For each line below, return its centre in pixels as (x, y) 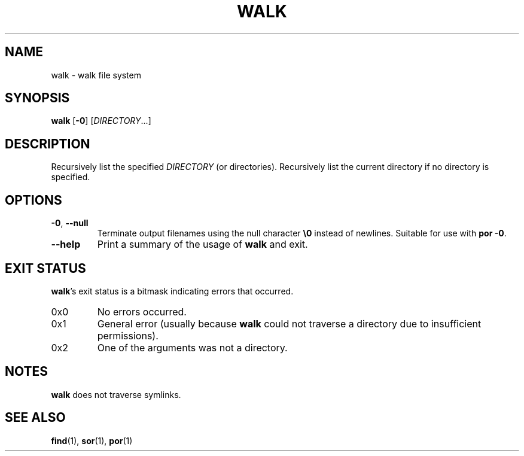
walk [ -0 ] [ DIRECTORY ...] (101, 121)
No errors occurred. (142, 311)
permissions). (128, 335)
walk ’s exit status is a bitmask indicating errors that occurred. (172, 291)
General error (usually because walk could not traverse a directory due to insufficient (289, 323)
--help (66, 244)
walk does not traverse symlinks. (116, 394)
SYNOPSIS (37, 98)
